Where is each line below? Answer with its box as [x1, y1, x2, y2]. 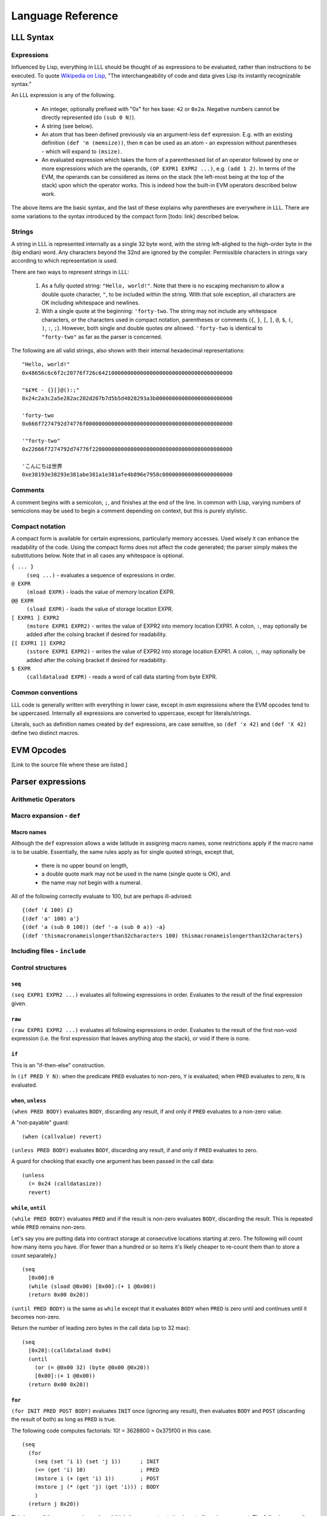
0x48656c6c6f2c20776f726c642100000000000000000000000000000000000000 [22, 369, 233, 376]
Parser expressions [11, 777, 86, 787]
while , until [11, 1204, 47, 1211]
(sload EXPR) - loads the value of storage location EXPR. [26, 605, 174, 612]
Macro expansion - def [11, 811, 81, 820]
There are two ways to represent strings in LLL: [11, 268, 130, 275]
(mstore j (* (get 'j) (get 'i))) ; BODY [34, 1483, 160, 1491]
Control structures [11, 963, 67, 971]
